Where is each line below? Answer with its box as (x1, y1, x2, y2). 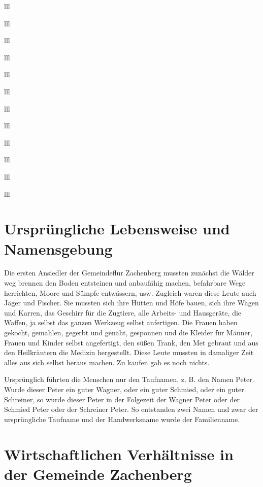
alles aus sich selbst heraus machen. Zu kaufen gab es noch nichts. (4, 357, 210, 367)
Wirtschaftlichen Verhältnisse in (4, 443, 234, 464)
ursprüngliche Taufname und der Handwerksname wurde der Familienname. (4, 413, 240, 424)
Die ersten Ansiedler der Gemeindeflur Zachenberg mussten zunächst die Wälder (4, 267, 254, 278)
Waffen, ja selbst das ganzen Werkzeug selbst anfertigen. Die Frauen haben (4, 317, 238, 328)
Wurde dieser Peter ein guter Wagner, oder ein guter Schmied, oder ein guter (4, 384, 244, 394)
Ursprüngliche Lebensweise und (4, 218, 230, 239)
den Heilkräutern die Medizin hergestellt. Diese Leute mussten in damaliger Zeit (4, 347, 254, 358)
